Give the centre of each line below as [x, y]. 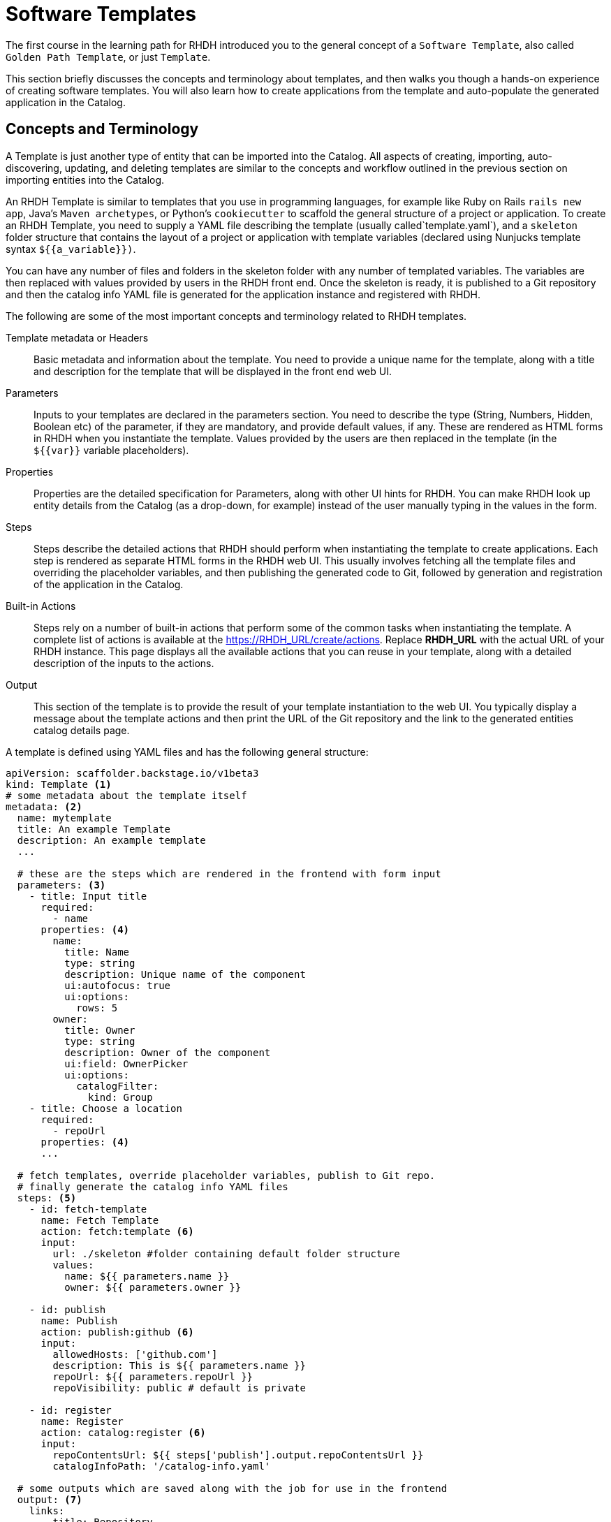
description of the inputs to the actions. [124, 663]
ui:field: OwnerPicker [126, 1063]
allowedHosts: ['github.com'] [135, 1354]
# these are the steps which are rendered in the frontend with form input [229, 873]
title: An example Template [94, 829]
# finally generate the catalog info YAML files [153, 1186]
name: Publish [79, 1320]
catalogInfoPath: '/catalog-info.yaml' [162, 1466]
